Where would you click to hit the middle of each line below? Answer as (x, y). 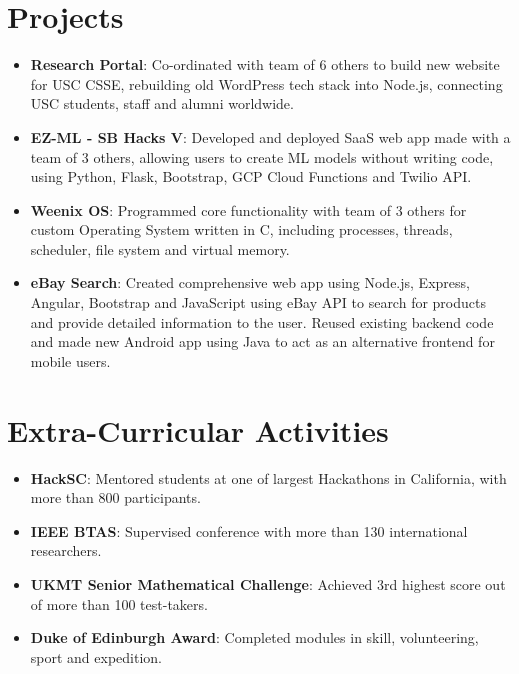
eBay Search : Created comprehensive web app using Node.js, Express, (250, 282)
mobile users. (70, 360)
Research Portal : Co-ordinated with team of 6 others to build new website (265, 64)
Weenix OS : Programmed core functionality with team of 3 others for (248, 209)
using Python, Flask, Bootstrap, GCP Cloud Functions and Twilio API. (251, 176)
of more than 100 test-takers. (119, 603)
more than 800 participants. (115, 497)
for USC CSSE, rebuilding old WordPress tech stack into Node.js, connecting (266, 83)
